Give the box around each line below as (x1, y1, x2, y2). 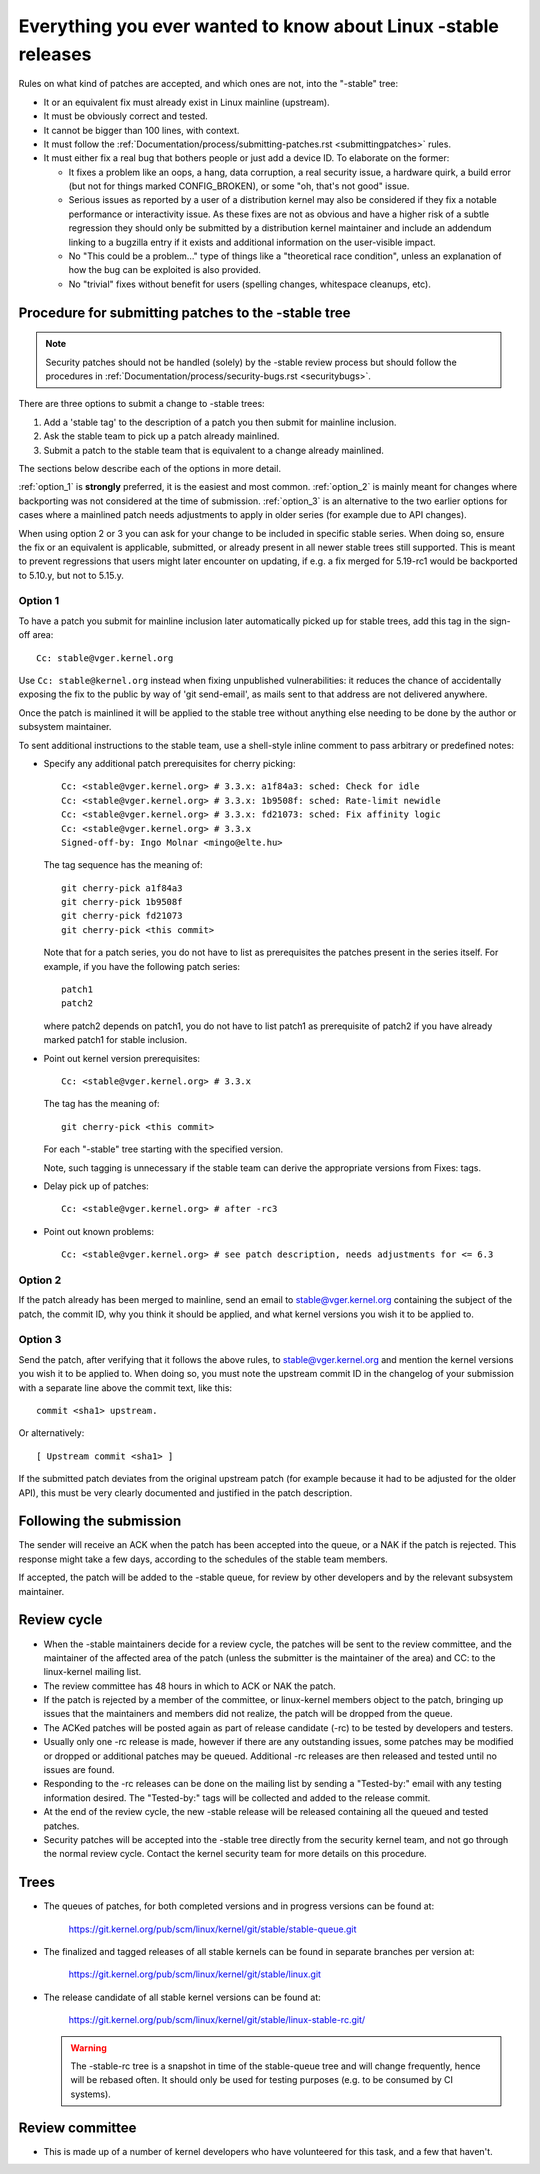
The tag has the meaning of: (43, 1098, 160, 1110)
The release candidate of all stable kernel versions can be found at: (43, 1991, 322, 2003)
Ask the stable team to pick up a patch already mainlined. (43, 430, 280, 442)
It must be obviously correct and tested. (43, 110, 209, 122)
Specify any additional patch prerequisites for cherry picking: (43, 757, 296, 769)
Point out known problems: (43, 1225, 155, 1237)
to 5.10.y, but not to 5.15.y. (18, 569, 124, 581)
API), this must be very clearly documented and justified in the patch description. (18, 1486, 353, 1499)
